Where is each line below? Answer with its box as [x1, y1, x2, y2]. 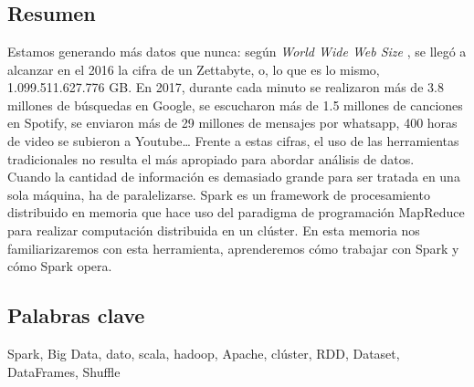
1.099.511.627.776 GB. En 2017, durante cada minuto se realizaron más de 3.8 [7, 78, 444, 97]
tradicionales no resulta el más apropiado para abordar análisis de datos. [7, 149, 415, 168]
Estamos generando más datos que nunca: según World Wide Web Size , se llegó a [7, 42, 467, 60]
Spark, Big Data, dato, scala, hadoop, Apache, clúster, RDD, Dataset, [7, 343, 400, 362]
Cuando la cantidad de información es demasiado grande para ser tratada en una [7, 167, 460, 186]
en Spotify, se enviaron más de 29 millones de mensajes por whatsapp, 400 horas [7, 113, 458, 132]
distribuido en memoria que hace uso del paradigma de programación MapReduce [7, 203, 465, 222]
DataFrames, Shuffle [7, 361, 121, 381]
